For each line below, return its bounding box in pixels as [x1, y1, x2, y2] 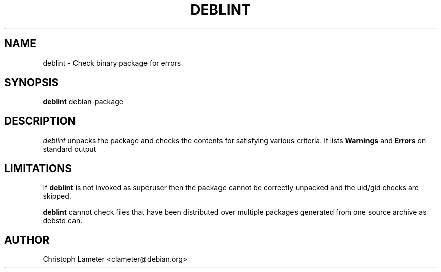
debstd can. [43, 216, 83, 225]
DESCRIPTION [4, 114, 76, 127]
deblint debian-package [43, 97, 123, 106]
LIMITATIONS [4, 162, 72, 175]
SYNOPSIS [4, 76, 59, 89]
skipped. [43, 192, 71, 201]
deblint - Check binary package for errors [43, 58, 181, 67]
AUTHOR [4, 233, 50, 246]
